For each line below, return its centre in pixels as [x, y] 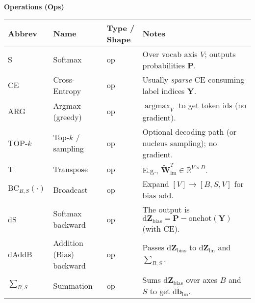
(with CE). [161, 229]
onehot [200, 219]
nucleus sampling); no [180, 143]
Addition [68, 243]
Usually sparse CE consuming [193, 79]
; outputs [220, 54]
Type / [121, 28]
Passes [153, 247]
